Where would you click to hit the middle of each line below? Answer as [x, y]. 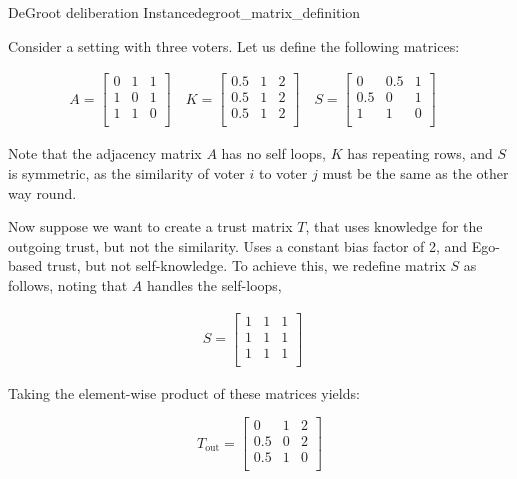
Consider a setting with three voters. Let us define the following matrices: [234, 45]
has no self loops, [273, 153]
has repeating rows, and [420, 153]
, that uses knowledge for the [394, 226]
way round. [42, 192]
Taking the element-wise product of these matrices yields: [184, 392]
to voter [283, 172]
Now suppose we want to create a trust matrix [150, 226]
